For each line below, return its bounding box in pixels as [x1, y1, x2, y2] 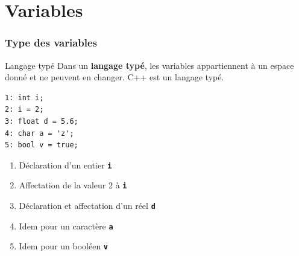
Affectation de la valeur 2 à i [19, 179, 127, 191]
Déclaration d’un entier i [19, 158, 112, 171]
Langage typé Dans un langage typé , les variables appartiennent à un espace [5, 59, 294, 71]
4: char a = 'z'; [5, 129, 74, 138]
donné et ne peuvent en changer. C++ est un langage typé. [5, 71, 224, 83]
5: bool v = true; [5, 141, 78, 150]
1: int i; [5, 93, 44, 102]
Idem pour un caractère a [19, 219, 113, 232]
